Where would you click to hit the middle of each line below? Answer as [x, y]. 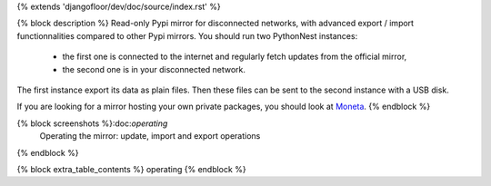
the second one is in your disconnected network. [154, 69]
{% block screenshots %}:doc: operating [92, 123]
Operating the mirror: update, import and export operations [150, 136]
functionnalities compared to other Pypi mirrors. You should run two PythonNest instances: [187, 35]
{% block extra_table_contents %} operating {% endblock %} [131, 169]
